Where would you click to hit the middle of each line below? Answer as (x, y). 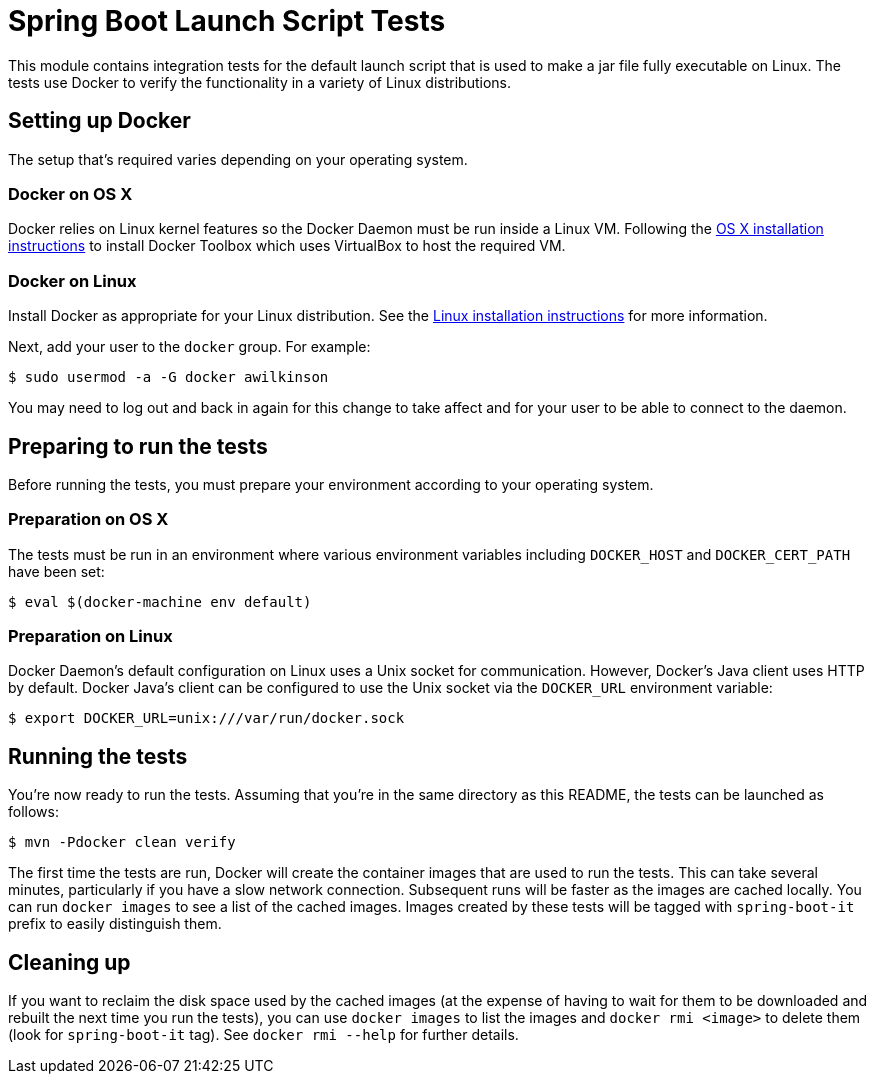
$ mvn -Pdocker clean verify (122, 842)
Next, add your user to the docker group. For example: (189, 347)
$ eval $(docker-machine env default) (160, 601)
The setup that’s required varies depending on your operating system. (238, 159)
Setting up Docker (99, 121)
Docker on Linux (72, 280)
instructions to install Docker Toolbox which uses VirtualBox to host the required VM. (287, 246)
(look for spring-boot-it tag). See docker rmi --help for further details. (263, 1035)
